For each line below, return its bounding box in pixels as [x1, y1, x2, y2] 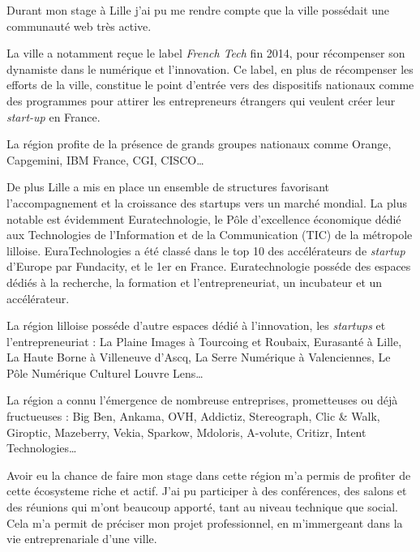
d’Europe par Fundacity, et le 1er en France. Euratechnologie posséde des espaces [6, 258, 411, 275]
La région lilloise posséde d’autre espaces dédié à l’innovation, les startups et [6, 317, 386, 334]
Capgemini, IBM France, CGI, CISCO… [6, 151, 204, 168]
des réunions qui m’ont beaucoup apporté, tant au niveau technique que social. [6, 499, 398, 516]
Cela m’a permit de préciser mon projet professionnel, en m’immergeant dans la [6, 514, 403, 531]
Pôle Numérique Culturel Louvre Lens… [6, 364, 204, 381]
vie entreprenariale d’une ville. [6, 530, 157, 547]
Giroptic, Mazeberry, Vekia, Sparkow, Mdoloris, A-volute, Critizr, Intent [6, 423, 366, 440]
